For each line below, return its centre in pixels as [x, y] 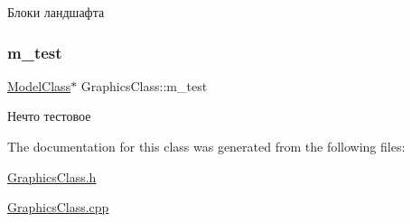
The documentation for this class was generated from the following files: [206, 146]
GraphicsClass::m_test [144, 85]
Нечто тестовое [49, 116]
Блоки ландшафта [56, 12]
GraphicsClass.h [52, 176]
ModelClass [39, 85]
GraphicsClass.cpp [58, 207]
